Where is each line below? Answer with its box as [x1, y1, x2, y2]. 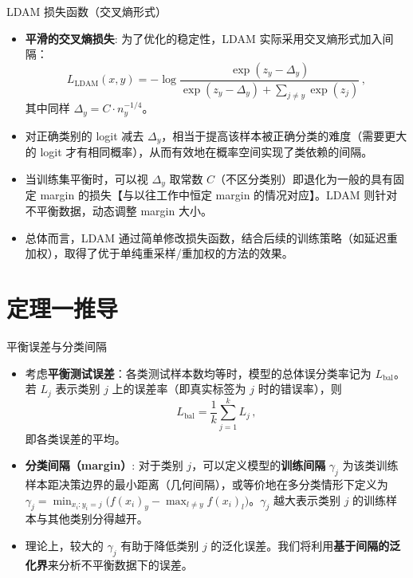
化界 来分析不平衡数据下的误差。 [25, 556, 193, 572]
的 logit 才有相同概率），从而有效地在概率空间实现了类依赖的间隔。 [25, 144, 373, 160]
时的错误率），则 [258, 380, 342, 397]
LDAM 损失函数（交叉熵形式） [6, 3, 167, 19]
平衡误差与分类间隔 [6, 337, 107, 354]
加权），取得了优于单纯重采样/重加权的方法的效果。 [25, 245, 293, 261]
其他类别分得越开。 [47, 510, 148, 527]
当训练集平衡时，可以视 [25, 170, 148, 187]
